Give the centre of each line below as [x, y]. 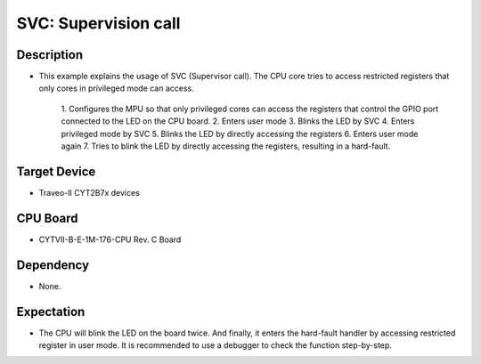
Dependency [53, 265]
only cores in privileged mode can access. [117, 88]
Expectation [51, 311]
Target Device [56, 171]
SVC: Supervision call [98, 23]
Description [50, 55]
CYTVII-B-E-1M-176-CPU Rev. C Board [110, 239]
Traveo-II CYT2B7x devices [89, 192]
